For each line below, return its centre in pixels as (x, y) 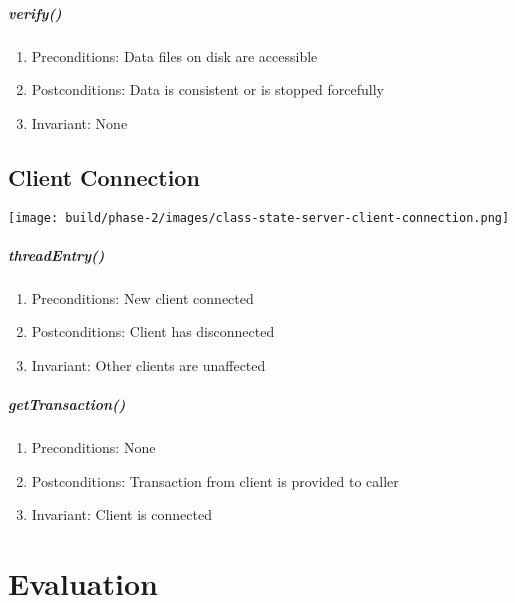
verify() (35, 12)
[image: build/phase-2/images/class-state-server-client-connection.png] (259, 217)
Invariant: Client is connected (121, 514)
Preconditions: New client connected (142, 297)
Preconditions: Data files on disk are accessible (174, 55)
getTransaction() (67, 404)
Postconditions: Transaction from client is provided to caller (215, 480)
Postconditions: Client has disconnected (153, 331)
